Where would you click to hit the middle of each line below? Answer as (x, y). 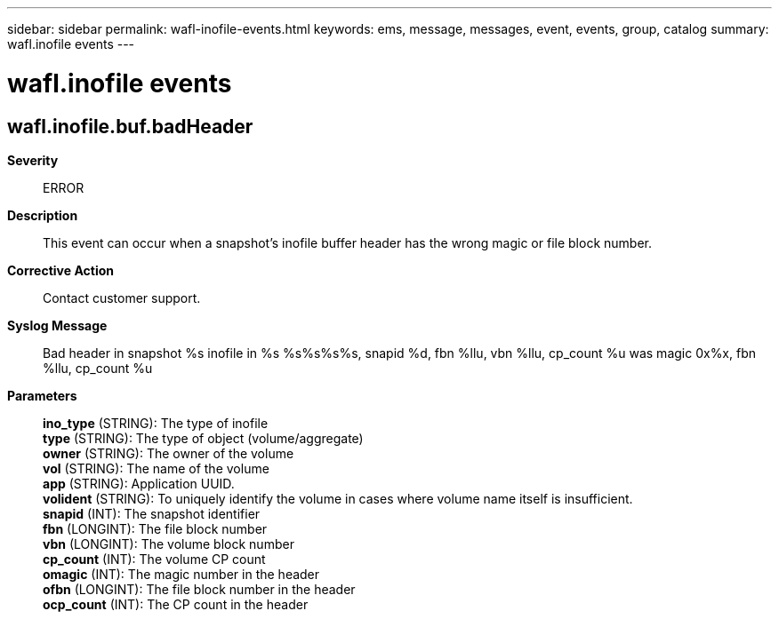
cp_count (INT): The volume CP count (154, 559)
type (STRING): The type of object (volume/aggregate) (203, 438)
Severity (33, 160)
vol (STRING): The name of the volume (156, 468)
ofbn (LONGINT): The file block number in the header (199, 589)
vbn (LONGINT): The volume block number (169, 544)
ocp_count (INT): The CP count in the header (176, 604)
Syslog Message (57, 325)
